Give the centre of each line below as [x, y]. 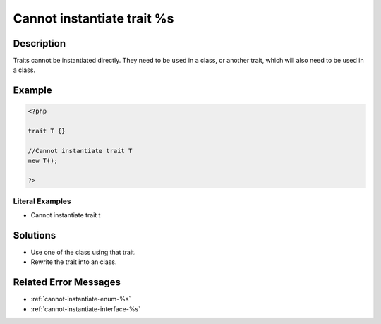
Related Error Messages [67, 282]
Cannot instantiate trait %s [93, 18]
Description [40, 43]
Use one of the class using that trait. [83, 252]
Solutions [35, 235]
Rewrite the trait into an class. [74, 262]
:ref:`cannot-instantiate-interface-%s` [86, 309]
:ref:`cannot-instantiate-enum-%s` [81, 299]
